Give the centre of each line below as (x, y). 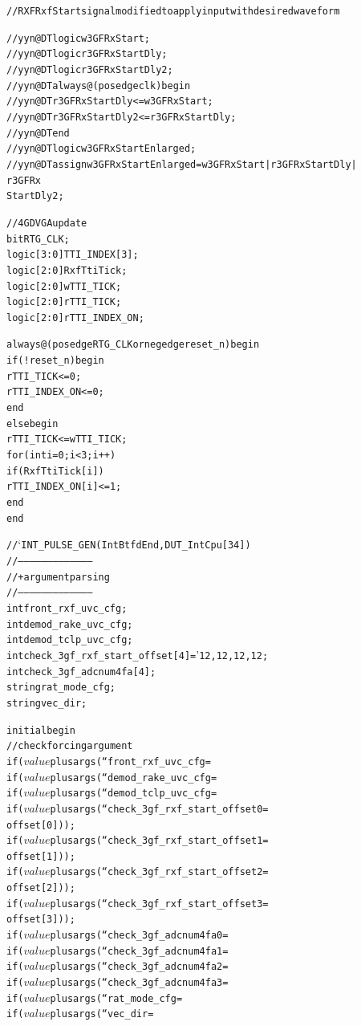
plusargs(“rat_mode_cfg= (116, 998)
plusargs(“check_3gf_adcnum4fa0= (139, 936)
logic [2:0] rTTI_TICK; (64, 302)
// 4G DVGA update (47, 223)
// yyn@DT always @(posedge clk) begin (99, 85)
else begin (32, 423)
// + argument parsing (58, 577)
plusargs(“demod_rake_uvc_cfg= (134, 778)
